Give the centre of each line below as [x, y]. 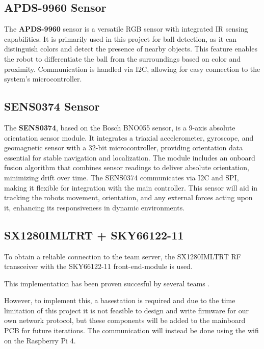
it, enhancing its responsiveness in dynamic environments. [95, 207]
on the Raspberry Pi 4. [40, 340]
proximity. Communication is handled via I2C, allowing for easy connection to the [132, 69]
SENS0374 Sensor [52, 106]
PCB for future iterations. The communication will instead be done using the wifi [131, 330]
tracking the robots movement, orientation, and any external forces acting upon [128, 197]
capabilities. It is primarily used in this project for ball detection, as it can [120, 38]
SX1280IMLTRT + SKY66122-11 [94, 235]
